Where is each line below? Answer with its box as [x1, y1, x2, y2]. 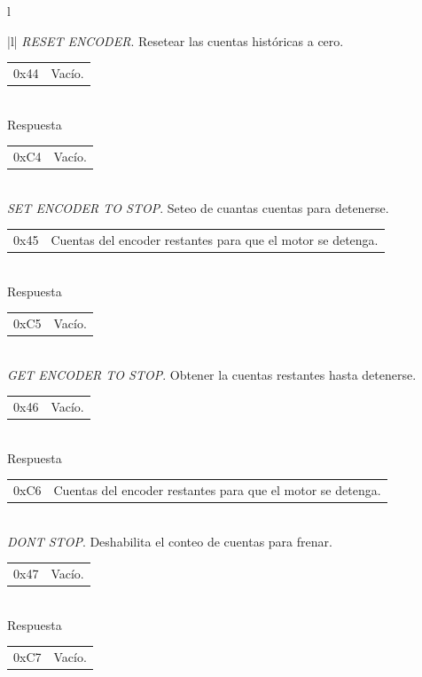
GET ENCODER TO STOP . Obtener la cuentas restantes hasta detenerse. [7, 365, 417, 383]
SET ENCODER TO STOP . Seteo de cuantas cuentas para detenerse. [7, 198, 389, 216]
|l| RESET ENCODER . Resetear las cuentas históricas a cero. [7, 31, 344, 50]
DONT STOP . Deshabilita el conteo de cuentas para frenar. [7, 531, 332, 550]
